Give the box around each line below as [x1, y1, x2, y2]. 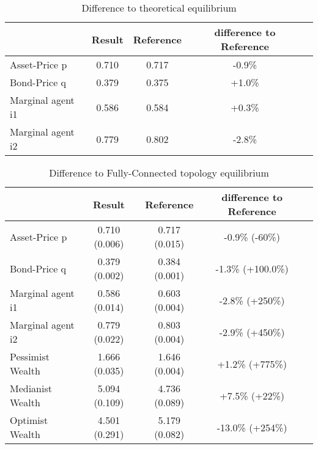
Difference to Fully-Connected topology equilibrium [49, 166, 269, 180]
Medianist [10, 381, 52, 395]
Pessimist [10, 349, 50, 363]
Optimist [10, 413, 48, 427]
